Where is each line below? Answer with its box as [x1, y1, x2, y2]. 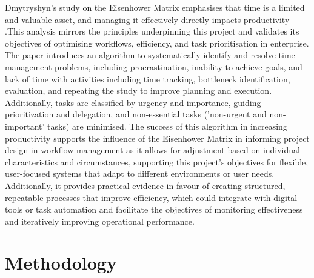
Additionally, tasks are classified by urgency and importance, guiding [5, 96, 261, 108]
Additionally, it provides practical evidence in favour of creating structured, [5, 179, 286, 191]
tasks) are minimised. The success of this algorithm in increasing [47, 119, 287, 132]
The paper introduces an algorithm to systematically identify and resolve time [5, 48, 295, 61]
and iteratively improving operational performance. [5, 214, 195, 227]
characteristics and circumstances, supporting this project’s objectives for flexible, [5, 155, 309, 168]
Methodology [5, 250, 117, 275]
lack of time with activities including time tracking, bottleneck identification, [5, 72, 290, 85]
